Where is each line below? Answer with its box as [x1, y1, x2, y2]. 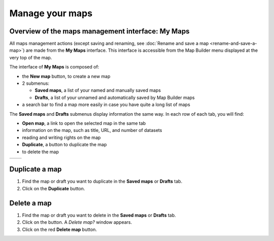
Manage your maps [9, 8, 93, 19]
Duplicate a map [9, 165, 62, 174]
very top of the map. [9, 54, 52, 60]
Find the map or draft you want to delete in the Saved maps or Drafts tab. [22, 212, 176, 218]
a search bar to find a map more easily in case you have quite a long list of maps [22, 101, 190, 108]
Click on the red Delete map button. [22, 226, 97, 232]
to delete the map [22, 149, 59, 155]
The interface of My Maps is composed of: [9, 64, 99, 70]
